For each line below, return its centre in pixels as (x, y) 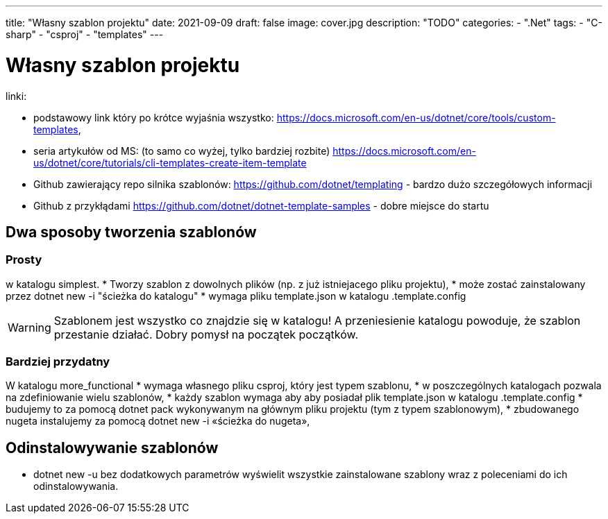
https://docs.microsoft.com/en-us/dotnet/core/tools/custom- (416, 117)
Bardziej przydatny (58, 362)
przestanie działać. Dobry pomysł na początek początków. (206, 334)
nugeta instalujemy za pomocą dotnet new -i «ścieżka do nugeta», (158, 421)
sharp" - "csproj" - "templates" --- (85, 34)
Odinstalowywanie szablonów (112, 448)
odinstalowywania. (76, 486)
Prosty (24, 260)
